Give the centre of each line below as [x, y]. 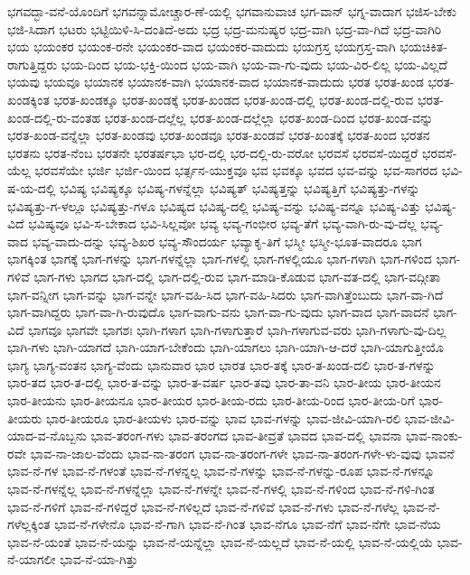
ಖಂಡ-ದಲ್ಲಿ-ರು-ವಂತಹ [54, 117]
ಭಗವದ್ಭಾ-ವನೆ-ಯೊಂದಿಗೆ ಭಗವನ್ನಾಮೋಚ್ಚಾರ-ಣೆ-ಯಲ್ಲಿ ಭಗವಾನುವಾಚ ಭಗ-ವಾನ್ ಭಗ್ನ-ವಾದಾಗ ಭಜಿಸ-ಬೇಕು [232, 11]
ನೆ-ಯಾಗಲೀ [32, 559]
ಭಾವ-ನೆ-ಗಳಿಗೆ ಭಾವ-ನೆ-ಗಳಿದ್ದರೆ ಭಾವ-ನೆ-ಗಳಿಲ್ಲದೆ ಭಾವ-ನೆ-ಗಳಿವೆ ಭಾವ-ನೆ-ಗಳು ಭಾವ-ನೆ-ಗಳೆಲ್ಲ [203, 506]
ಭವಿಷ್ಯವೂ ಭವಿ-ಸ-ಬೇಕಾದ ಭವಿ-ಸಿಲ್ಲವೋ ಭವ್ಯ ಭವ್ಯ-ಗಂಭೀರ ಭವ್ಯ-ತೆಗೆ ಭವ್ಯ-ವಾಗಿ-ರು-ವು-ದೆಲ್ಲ [222, 223]
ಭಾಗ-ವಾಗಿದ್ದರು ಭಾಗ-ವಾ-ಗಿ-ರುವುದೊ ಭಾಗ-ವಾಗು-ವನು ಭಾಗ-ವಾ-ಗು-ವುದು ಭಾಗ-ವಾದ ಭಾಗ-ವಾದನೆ [218, 312]
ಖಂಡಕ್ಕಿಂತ [28, 99]
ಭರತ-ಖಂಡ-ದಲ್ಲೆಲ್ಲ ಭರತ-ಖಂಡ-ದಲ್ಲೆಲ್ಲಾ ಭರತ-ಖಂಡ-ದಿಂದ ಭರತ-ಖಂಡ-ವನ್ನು [269, 117]
